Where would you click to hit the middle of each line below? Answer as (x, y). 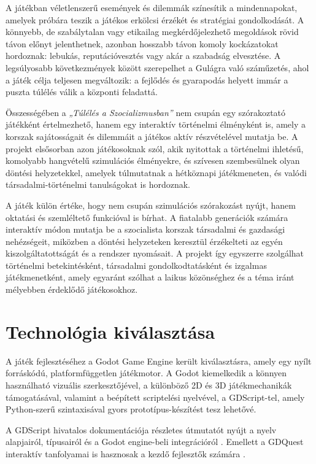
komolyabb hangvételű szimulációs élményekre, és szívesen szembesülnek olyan (153, 160)
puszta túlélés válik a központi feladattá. (82, 92)
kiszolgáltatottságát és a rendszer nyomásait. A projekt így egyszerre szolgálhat (155, 253)
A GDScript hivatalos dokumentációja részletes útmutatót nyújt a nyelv (141, 429)
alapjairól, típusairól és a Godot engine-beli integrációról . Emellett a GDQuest (155, 442)
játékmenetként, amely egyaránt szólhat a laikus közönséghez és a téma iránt (150, 277)
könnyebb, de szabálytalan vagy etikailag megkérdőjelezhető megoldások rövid (152, 32)
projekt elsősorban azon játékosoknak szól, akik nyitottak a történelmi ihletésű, (155, 148)
